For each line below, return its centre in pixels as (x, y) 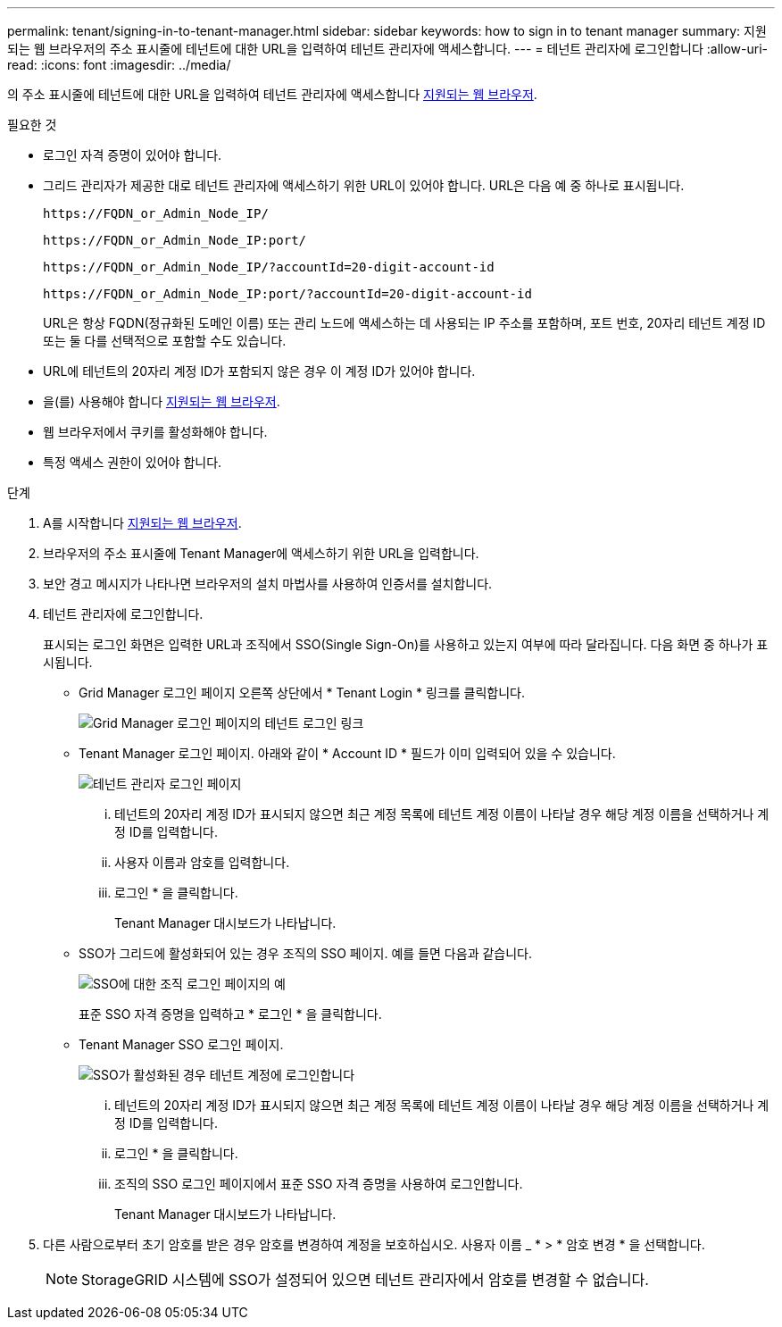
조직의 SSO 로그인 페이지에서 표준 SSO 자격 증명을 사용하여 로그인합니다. (319, 1184)
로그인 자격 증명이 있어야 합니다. (133, 155)
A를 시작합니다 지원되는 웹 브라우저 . (142, 523)
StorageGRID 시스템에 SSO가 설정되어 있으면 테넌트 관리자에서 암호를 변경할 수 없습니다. (365, 1280)
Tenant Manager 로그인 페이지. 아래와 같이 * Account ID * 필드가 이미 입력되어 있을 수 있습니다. (347, 753)
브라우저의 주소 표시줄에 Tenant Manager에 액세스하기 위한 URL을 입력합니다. (261, 553)
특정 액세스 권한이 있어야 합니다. (133, 462)
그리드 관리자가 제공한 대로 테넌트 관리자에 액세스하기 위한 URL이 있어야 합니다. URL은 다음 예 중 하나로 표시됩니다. (364, 185)
